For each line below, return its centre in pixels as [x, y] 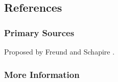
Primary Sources [39, 32]
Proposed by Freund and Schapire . [60, 51]
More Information [42, 74]
